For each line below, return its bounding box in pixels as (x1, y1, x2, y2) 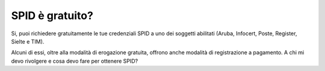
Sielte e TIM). (11, 38, 45, 45)
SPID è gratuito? (11, 9, 93, 22)
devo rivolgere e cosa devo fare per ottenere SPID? (11, 57, 138, 64)
